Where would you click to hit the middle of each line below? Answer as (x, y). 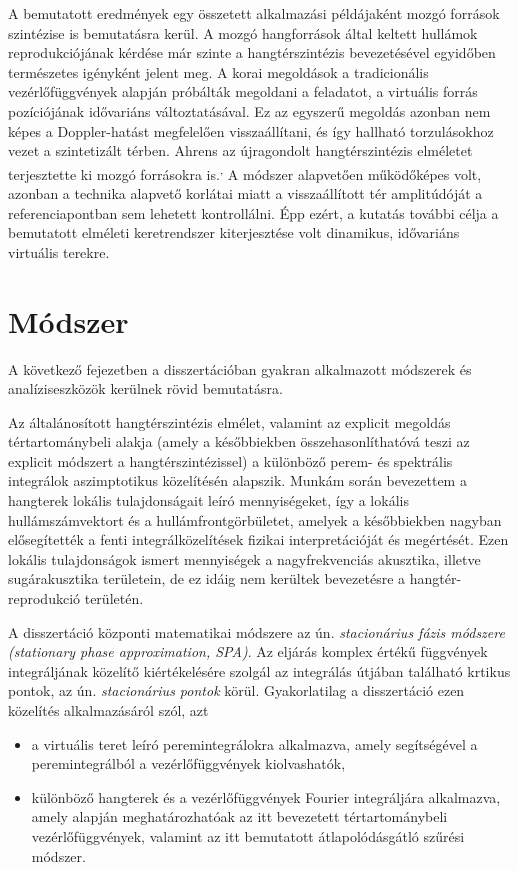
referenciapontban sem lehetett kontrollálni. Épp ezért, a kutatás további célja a (253, 212)
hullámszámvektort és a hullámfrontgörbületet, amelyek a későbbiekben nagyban (255, 519)
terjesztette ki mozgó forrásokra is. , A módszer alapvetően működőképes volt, (245, 172)
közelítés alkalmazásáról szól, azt (108, 710)
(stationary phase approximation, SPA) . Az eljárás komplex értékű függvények (248, 651)
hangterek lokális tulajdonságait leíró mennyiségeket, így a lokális (208, 500)
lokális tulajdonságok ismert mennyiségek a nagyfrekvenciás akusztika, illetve (244, 558)
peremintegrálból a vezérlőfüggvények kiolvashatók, (188, 763)
